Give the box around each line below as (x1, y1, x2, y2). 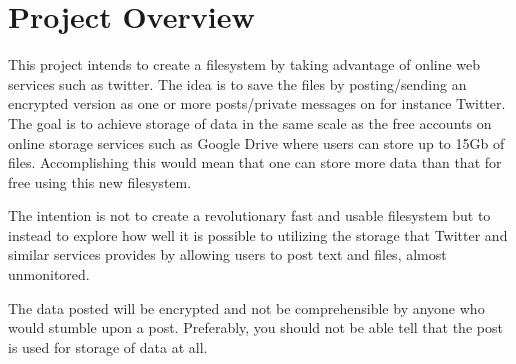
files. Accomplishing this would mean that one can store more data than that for (8, 152, 502, 173)
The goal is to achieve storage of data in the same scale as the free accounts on (8, 112, 492, 133)
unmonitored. (8, 264, 90, 285)
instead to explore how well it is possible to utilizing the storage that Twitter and (8, 224, 508, 245)
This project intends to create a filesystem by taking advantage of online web (8, 54, 481, 75)
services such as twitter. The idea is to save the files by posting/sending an (8, 73, 467, 94)
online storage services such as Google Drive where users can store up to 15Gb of (8, 132, 505, 153)
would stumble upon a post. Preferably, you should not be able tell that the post (8, 317, 503, 338)
